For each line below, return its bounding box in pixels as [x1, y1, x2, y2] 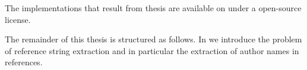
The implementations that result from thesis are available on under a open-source [5, 2, 302, 14]
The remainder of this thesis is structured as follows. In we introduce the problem [5, 33, 302, 45]
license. [5, 13, 31, 25]
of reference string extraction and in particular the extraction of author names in [5, 44, 299, 56]
